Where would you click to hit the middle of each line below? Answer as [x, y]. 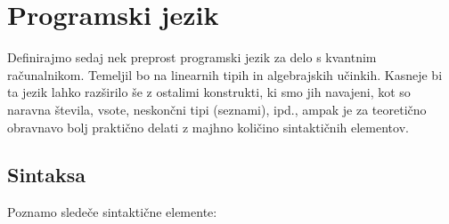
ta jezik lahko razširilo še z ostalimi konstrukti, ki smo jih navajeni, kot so [209, 92]
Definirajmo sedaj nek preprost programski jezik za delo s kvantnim [192, 57]
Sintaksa [47, 175]
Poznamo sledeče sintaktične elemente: [112, 212]
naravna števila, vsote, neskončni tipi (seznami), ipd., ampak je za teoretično [217, 109]
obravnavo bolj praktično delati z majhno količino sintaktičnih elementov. [208, 127]
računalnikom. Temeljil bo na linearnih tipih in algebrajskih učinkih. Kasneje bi [225, 74]
